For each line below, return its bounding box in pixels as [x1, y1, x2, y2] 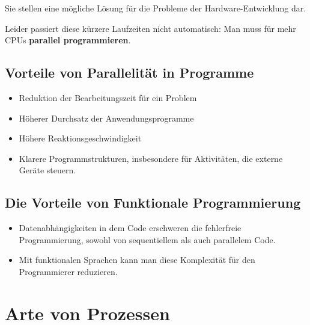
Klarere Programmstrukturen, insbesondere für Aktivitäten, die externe [19, 152, 283, 164]
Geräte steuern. [19, 164, 76, 176]
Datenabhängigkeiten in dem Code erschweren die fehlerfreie [19, 221, 242, 234]
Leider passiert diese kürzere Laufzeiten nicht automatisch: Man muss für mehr [5, 22, 296, 34]
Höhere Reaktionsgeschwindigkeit [19, 132, 142, 144]
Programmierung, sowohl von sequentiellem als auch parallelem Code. [19, 233, 276, 246]
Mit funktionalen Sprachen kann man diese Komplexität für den [19, 253, 255, 266]
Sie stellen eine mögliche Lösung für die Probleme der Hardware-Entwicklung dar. [5, 2, 306, 14]
